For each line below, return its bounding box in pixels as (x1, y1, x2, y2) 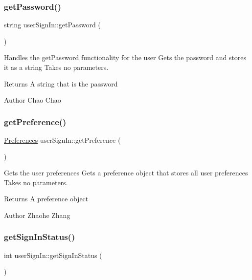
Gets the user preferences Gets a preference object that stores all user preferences (4, 168, 248, 178)
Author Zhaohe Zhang (4, 210, 70, 220)
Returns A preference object (4, 194, 89, 204)
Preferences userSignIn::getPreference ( (4, 135, 121, 145)
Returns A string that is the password (4, 78, 118, 88)
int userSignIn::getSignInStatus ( (4, 250, 102, 260)
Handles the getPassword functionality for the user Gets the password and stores (4, 52, 247, 63)
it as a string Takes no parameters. (4, 62, 109, 72)
